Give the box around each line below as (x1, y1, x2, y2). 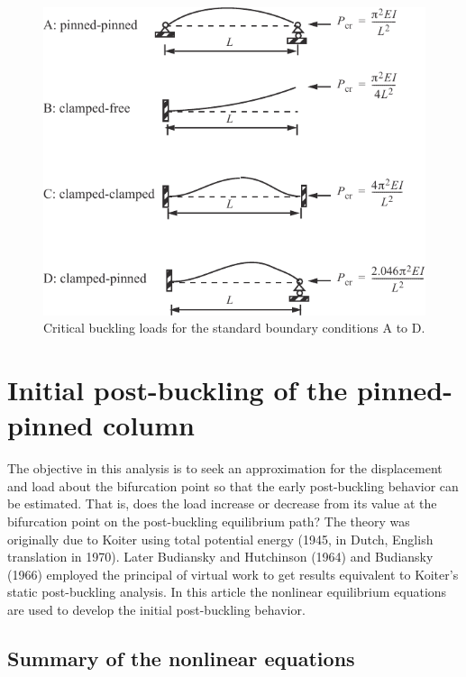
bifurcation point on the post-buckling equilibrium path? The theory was (7, 512, 410, 531)
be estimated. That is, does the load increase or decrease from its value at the (7, 494, 437, 513)
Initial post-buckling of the (7, 371, 348, 408)
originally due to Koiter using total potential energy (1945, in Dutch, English (7, 529, 434, 548)
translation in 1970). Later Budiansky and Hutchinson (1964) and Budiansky (7, 547, 434, 566)
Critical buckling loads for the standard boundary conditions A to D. (43, 318, 425, 337)
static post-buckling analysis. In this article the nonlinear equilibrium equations (7, 582, 447, 601)
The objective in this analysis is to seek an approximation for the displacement (7, 459, 443, 478)
